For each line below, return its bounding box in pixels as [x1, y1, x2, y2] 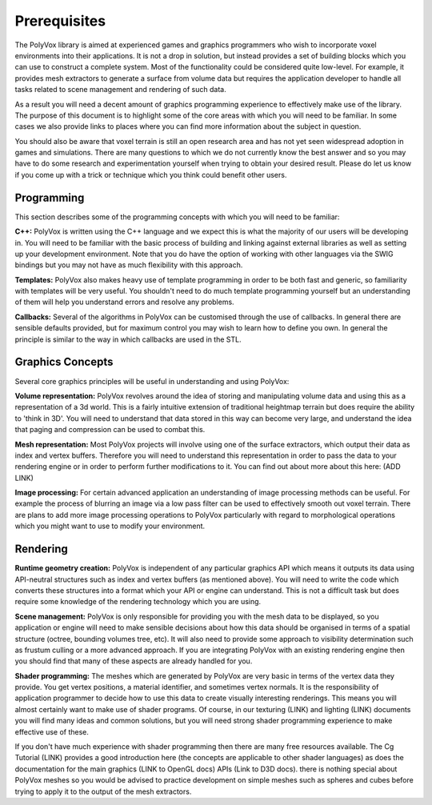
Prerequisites [14, 12, 106, 30]
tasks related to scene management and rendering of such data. [14, 85, 227, 94]
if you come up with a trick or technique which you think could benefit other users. [14, 170, 287, 179]
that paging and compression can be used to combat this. [14, 425, 206, 435]
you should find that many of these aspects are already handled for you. [14, 656, 253, 666]
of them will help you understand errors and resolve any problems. [14, 297, 235, 307]
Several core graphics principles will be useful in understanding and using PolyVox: [14, 376, 290, 386]
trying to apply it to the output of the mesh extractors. [14, 787, 192, 796]
